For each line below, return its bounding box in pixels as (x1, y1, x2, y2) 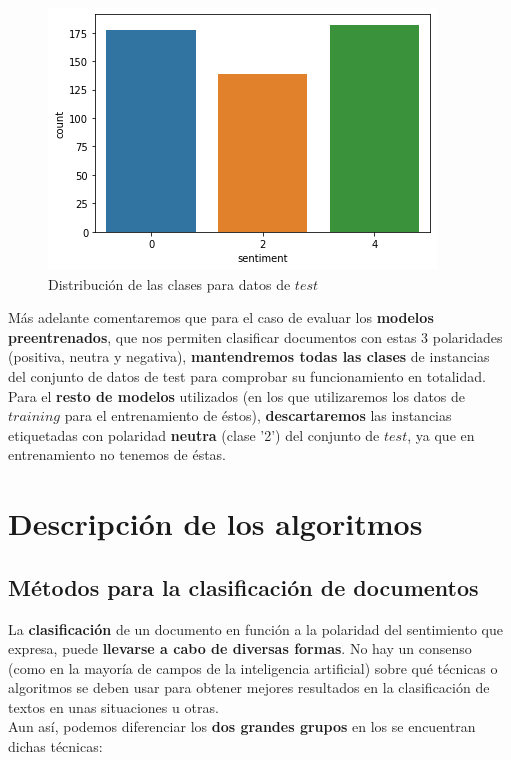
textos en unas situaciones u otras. (8, 696, 219, 717)
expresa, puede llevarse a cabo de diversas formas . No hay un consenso (8, 638, 472, 659)
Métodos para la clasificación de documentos (8, 571, 479, 602)
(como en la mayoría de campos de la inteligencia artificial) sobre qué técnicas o (8, 657, 498, 678)
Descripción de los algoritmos (8, 503, 423, 544)
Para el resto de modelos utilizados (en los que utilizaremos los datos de (8, 385, 466, 406)
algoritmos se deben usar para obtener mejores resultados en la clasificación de (8, 677, 490, 698)
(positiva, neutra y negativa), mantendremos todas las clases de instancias (8, 346, 490, 367)
